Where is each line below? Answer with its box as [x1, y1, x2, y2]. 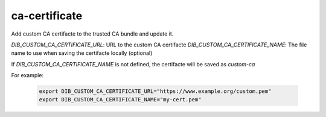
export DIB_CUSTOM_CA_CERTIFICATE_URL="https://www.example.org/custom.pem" [39, 88, 272, 95]
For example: [11, 72, 44, 79]
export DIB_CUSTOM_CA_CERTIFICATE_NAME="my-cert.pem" [39, 96, 202, 103]
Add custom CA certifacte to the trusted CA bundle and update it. [11, 30, 174, 37]
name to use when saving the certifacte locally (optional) [11, 49, 153, 57]
